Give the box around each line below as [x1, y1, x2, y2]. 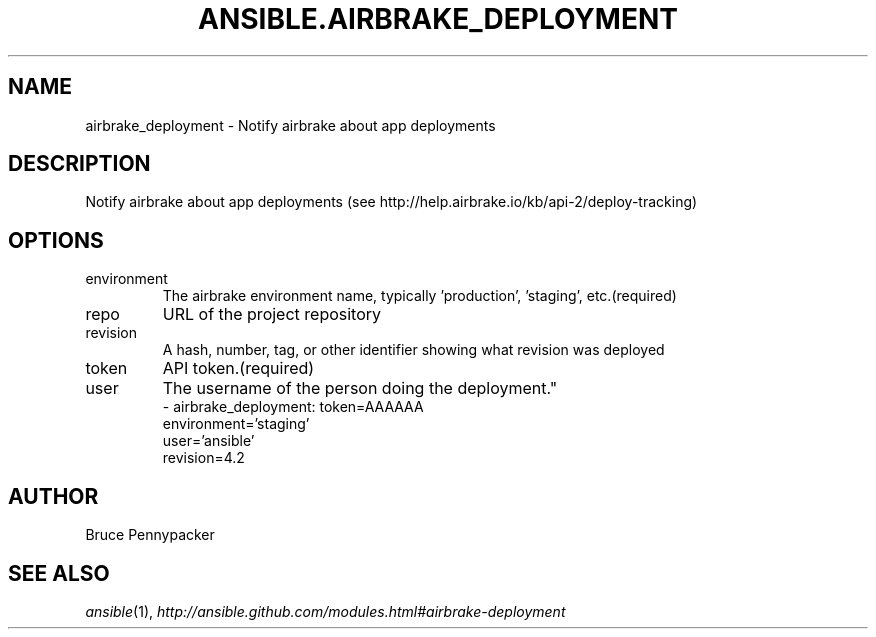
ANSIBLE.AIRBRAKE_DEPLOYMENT [198, 2, 678, 36]
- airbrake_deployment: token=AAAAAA [162, 398, 424, 416]
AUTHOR [8, 483, 99, 509]
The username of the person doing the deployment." [162, 378, 558, 399]
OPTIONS [8, 227, 104, 253]
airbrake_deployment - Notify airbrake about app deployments [85, 116, 496, 134]
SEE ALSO [8, 560, 110, 586]
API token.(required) [162, 358, 315, 379]
